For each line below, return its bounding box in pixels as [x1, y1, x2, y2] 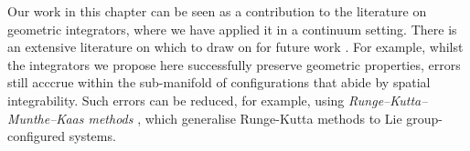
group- [406, 108, 443, 127]
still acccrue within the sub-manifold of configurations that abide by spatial [7, 73, 431, 92]
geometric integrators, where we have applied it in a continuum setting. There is [7, 19, 457, 38]
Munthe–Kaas [7, 108, 84, 127]
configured [7, 126, 66, 146]
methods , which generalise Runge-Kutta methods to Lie [88, 108, 402, 127]
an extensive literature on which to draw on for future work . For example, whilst [7, 37, 464, 56]
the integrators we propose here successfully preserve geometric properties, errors [7, 55, 461, 74]
